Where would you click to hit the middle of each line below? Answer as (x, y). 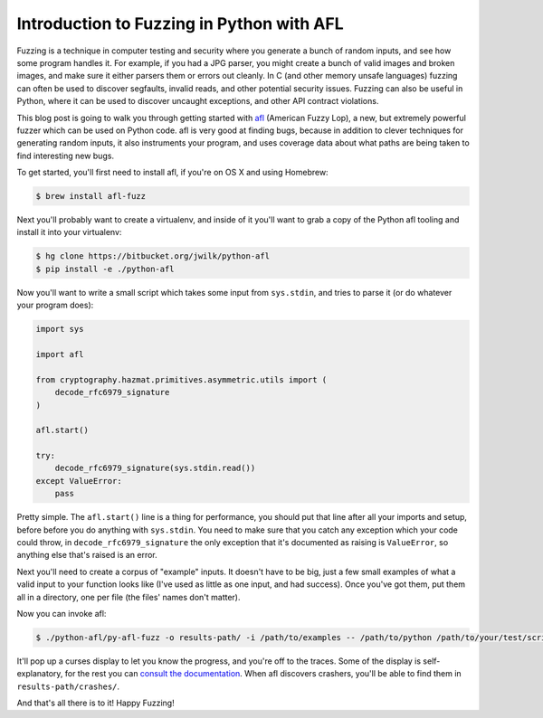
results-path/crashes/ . (68, 686)
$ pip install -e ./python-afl (105, 269)
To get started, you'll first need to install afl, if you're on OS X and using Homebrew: (173, 173)
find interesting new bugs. (66, 156)
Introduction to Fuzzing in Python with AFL (180, 24)
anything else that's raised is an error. (87, 555)
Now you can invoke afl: (62, 613)
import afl (60, 354)
